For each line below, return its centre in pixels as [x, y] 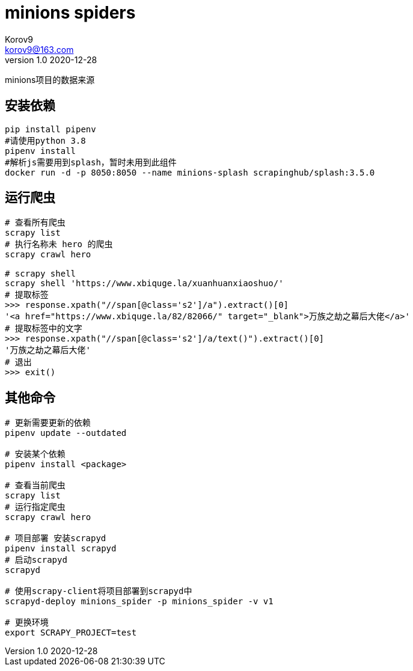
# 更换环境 [27, 623]
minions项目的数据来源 [50, 79]
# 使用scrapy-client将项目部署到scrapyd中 [99, 591]
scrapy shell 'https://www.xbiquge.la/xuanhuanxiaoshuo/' [144, 283]
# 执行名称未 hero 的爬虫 [59, 244]
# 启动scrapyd [36, 560]
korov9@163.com [39, 49]
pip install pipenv [50, 129]
